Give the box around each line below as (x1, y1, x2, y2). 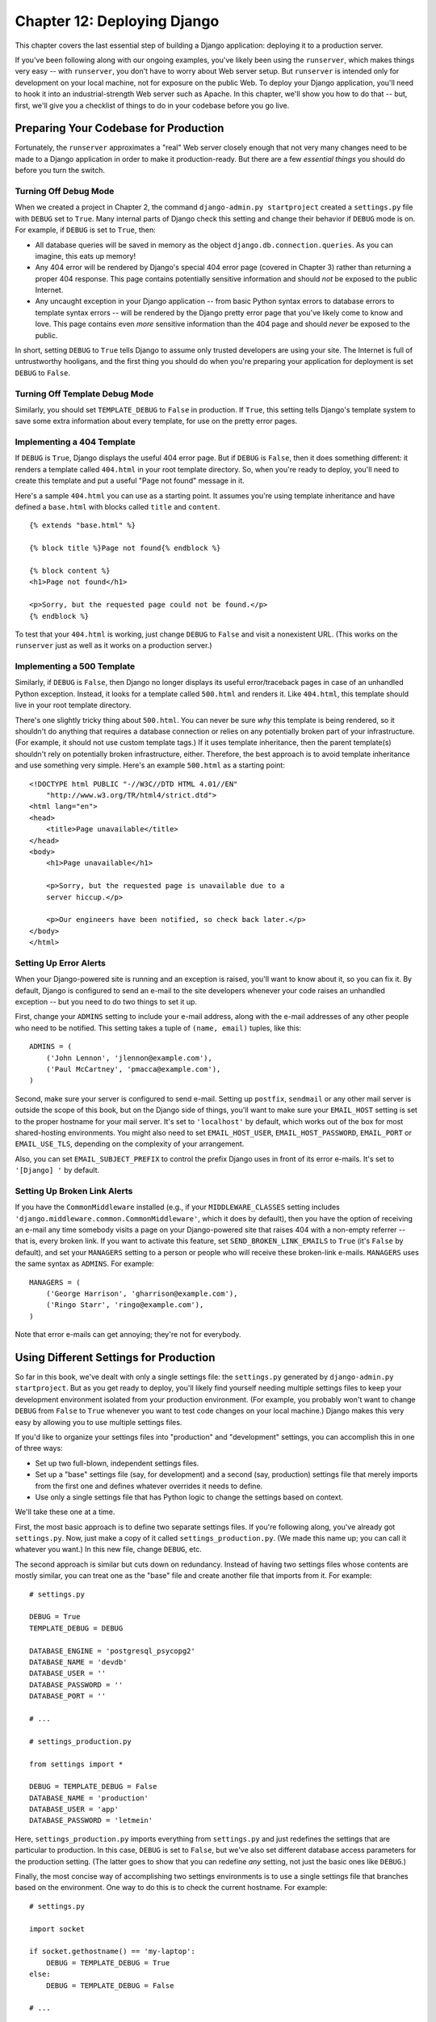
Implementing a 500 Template (15, 661, 136, 672)
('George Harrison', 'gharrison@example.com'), (45, 1288, 238, 1298)
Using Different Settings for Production (15, 1351, 216, 1364)
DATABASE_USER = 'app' (29, 1804, 119, 1814)
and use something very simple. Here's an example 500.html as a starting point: (15, 760, 286, 770)
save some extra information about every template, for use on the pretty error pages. (15, 417, 298, 426)
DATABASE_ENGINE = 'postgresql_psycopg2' (29, 1646, 195, 1656)
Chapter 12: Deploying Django (15, 12, 220, 30)
